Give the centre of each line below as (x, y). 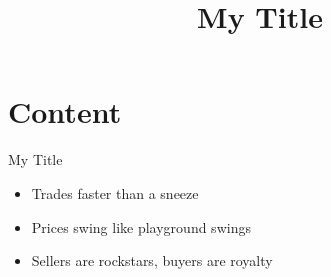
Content (65, 111)
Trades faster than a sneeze (115, 192)
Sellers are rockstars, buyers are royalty (152, 260)
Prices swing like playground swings (141, 226)
